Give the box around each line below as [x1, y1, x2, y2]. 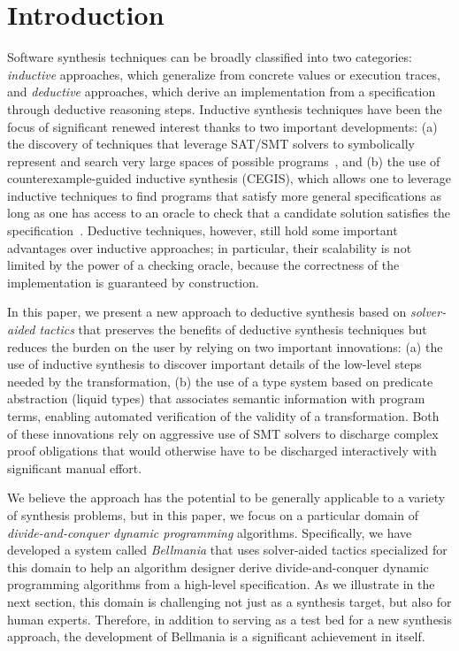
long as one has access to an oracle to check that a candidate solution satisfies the [7, 203, 451, 222]
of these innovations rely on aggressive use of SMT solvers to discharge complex [7, 424, 439, 442]
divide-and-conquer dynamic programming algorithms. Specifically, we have [7, 523, 412, 541]
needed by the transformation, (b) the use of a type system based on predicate [7, 371, 433, 390]
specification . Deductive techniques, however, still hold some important [7, 221, 398, 240]
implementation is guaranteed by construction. [7, 272, 259, 291]
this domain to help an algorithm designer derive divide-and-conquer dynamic [7, 557, 429, 576]
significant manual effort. [7, 458, 142, 477]
